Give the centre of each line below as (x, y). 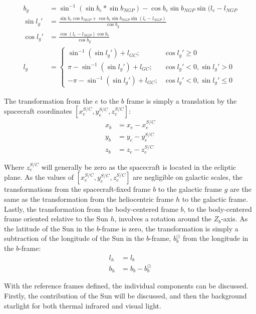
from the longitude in (216, 238)
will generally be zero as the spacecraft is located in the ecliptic (139, 167)
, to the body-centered (218, 209)
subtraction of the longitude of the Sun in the (74, 238)
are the (241, 189)
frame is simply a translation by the (182, 100)
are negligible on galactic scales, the (187, 177)
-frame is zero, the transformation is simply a (169, 228)
